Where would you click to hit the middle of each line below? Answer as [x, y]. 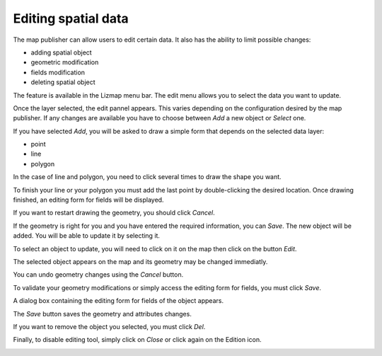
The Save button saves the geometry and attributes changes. [103, 314]
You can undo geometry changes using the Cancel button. [98, 275]
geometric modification [65, 62]
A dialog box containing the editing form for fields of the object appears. [118, 301]
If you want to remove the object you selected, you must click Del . [109, 326]
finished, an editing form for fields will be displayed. [88, 200]
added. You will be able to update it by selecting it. [87, 236]
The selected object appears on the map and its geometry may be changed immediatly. [140, 261]
